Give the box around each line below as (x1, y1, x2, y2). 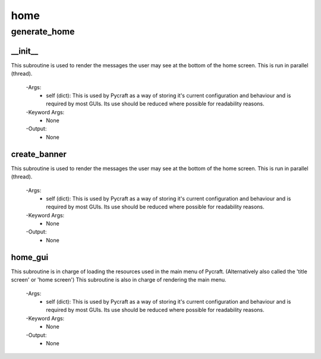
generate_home (11, 26, 75, 37)
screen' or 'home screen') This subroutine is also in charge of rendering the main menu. (11, 276, 226, 283)
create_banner (11, 149, 67, 159)
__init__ (11, 46, 39, 56)
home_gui (11, 252, 49, 262)
